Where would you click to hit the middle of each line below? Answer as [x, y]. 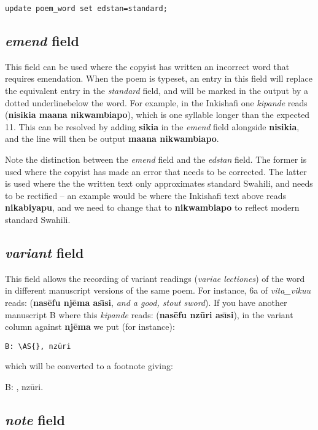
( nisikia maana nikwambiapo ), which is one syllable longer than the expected [157, 115]
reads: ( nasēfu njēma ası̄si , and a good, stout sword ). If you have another [146, 302]
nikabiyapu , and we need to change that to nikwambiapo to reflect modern [152, 207]
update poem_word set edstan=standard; [86, 9]
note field [35, 419]
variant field [45, 252]
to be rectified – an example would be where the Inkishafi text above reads [145, 195]
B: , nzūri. [24, 386]
